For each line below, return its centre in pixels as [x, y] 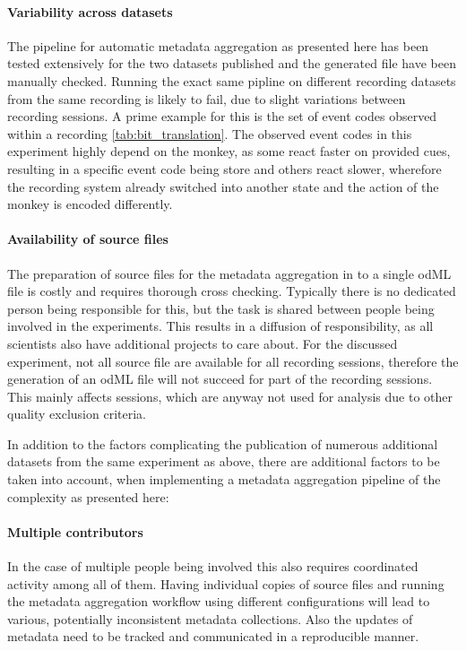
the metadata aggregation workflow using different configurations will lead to [219, 601]
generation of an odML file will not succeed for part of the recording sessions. [220, 379]
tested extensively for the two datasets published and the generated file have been [232, 63]
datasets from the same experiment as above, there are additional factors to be [224, 461]
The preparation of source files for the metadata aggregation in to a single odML [229, 273]
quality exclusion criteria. [77, 414]
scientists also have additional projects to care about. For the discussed [203, 343]
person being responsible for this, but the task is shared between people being [221, 308]
